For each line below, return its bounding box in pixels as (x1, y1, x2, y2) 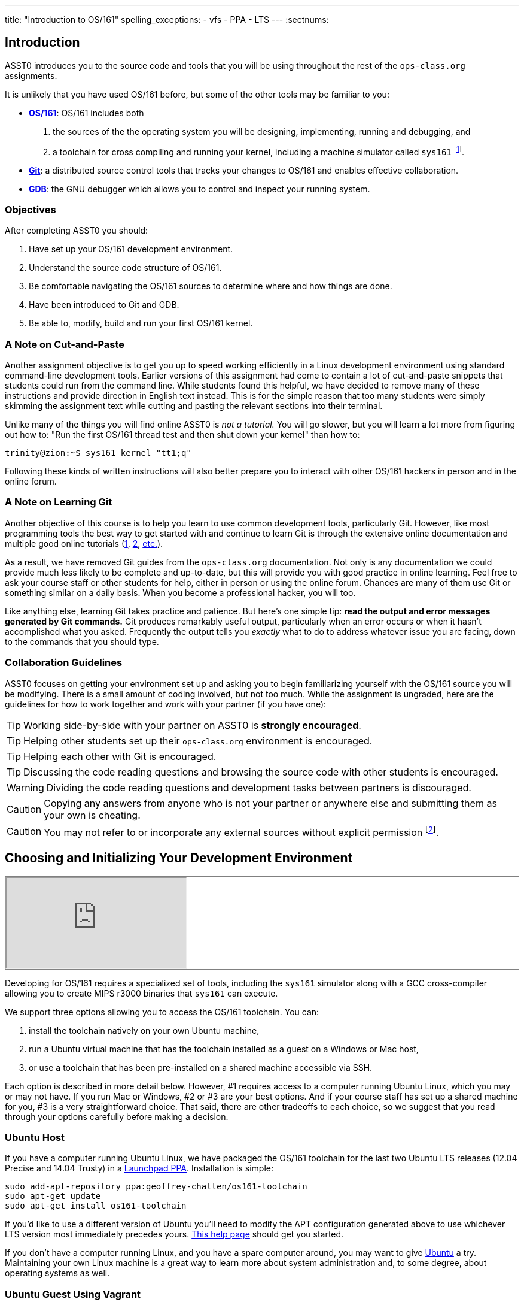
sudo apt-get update (5, 1191, 101, 1201)
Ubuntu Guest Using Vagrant (5, 1288, 141, 1300)
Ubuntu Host (5, 1131, 65, 1144)
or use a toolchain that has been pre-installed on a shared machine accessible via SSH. (29, 1062, 373, 1073)
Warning (7, 781, 44, 794)
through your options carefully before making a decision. (5, 1111, 229, 1122)
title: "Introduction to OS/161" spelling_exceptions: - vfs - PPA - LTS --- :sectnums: (5, 14, 329, 25)
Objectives (5, 203, 56, 216)
